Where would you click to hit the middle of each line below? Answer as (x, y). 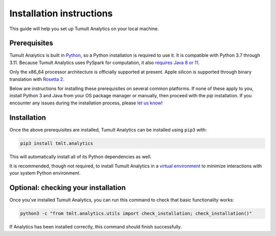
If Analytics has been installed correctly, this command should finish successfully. (96, 227)
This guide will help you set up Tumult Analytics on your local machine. (84, 29)
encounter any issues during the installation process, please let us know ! (86, 103)
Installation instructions (61, 13)
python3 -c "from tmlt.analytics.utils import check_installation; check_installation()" (136, 213)
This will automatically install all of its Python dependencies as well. (80, 157)
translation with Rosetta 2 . (37, 79)
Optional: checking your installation (68, 188)
